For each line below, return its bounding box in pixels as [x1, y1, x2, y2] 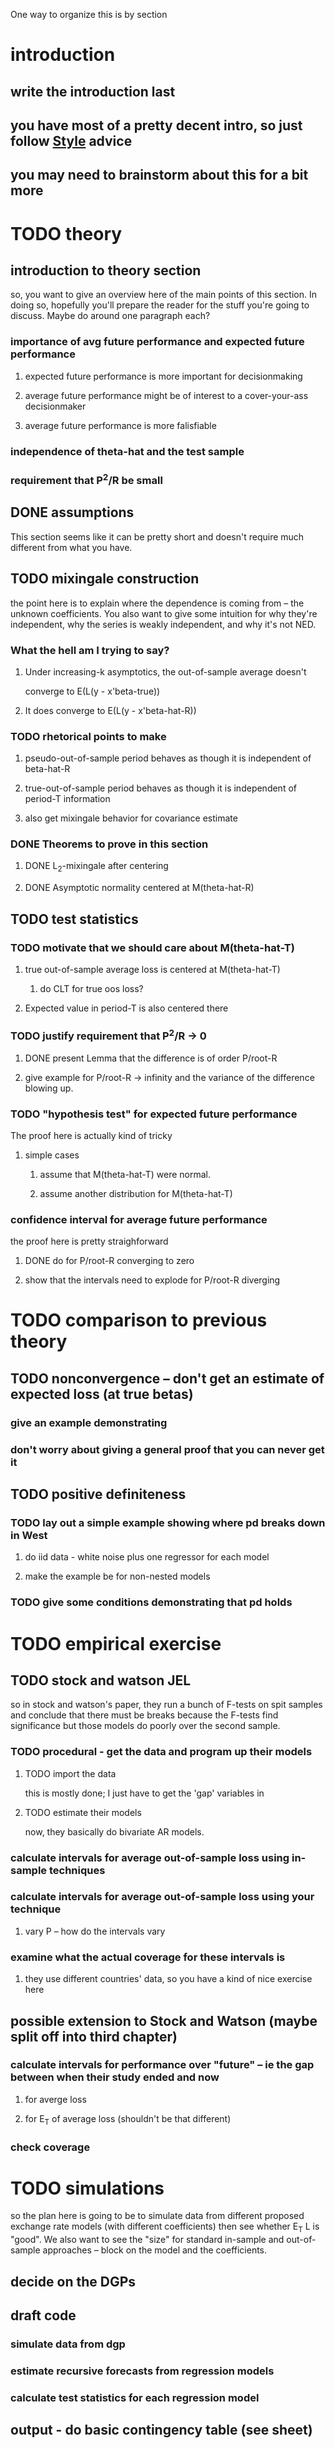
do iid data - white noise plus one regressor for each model [24, 1551, 270, 1563]
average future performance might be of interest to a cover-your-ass [24, 389, 309, 401]
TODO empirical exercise [10, 1632, 222, 1655]
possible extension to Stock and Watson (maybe [10, 2012, 318, 2029]
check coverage [10, 2140, 91, 2154]
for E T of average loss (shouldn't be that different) [24, 2112, 232, 2127]
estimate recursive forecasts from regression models [10, 2364, 275, 2378]
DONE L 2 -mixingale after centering [24, 860, 169, 874]
